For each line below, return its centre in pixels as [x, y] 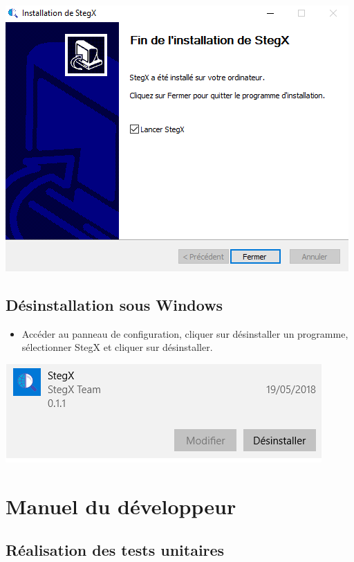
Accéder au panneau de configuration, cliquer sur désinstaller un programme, [185, 333]
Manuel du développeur [121, 506]
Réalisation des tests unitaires [115, 550]
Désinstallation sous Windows [114, 304]
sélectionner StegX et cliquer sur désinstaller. [117, 347]
